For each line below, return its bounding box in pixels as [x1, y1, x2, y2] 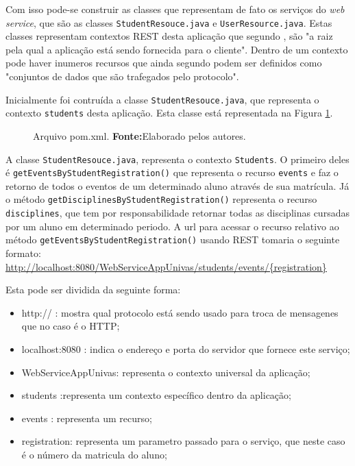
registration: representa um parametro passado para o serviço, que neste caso [21, 434, 345, 448]
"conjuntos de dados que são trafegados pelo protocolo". [5, 69, 239, 84]
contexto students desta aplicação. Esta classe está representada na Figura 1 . [5, 106, 333, 120]
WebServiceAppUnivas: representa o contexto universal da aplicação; [21, 365, 310, 379]
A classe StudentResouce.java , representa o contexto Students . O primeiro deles [5, 151, 350, 166]
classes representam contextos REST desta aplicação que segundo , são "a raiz [5, 29, 333, 43]
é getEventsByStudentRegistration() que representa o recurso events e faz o [5, 165, 339, 180]
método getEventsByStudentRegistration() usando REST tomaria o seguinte [5, 232, 340, 247]
